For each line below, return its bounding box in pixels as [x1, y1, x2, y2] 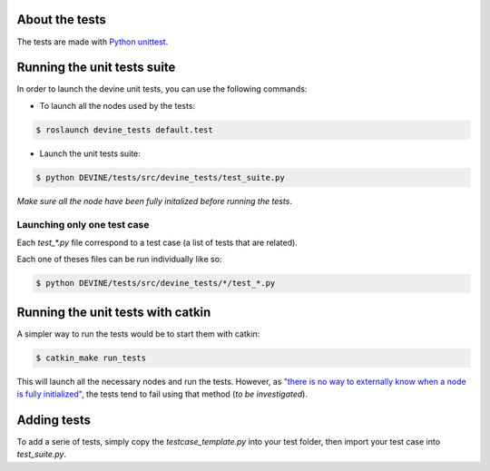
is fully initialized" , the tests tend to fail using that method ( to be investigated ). [16, 388, 309, 399]
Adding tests [16, 412, 91, 427]
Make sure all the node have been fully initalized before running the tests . [16, 195, 292, 206]
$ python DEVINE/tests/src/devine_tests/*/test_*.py [35, 278, 276, 289]
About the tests [16, 12, 106, 27]
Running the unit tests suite [16, 60, 176, 75]
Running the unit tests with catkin [16, 304, 211, 319]
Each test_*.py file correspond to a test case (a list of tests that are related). [16, 237, 299, 248]
